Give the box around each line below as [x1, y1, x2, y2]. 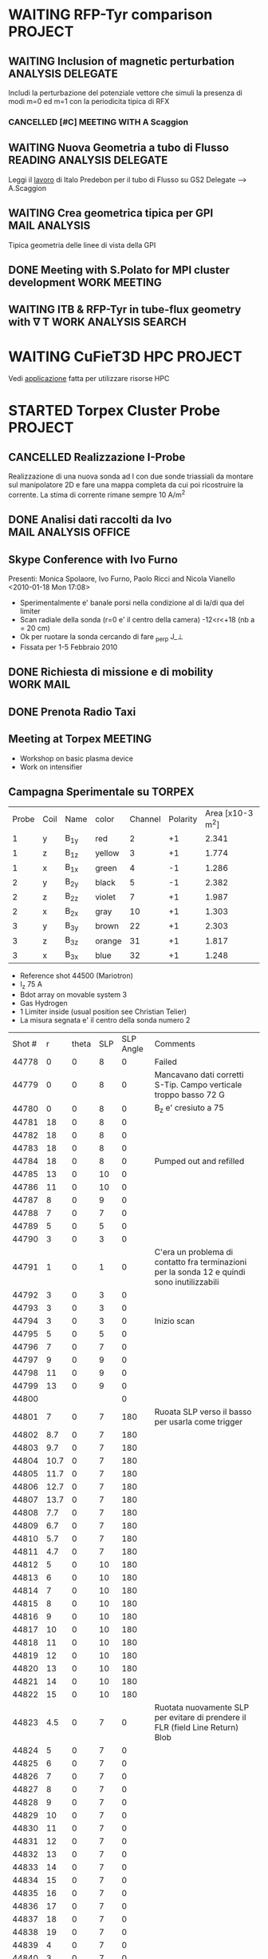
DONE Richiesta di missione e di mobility [8, 666, 214, 679]
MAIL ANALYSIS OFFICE [8, 526, 131, 539]
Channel [129, 813, 161, 825]
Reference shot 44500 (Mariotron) [19, 971, 134, 980]
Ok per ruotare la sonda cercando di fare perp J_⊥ [19, 632, 183, 643]
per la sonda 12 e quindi [154, 1266, 246, 1278]
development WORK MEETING [8, 276, 162, 289]
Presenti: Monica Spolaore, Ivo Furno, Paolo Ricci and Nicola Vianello [8, 574, 235, 584]
